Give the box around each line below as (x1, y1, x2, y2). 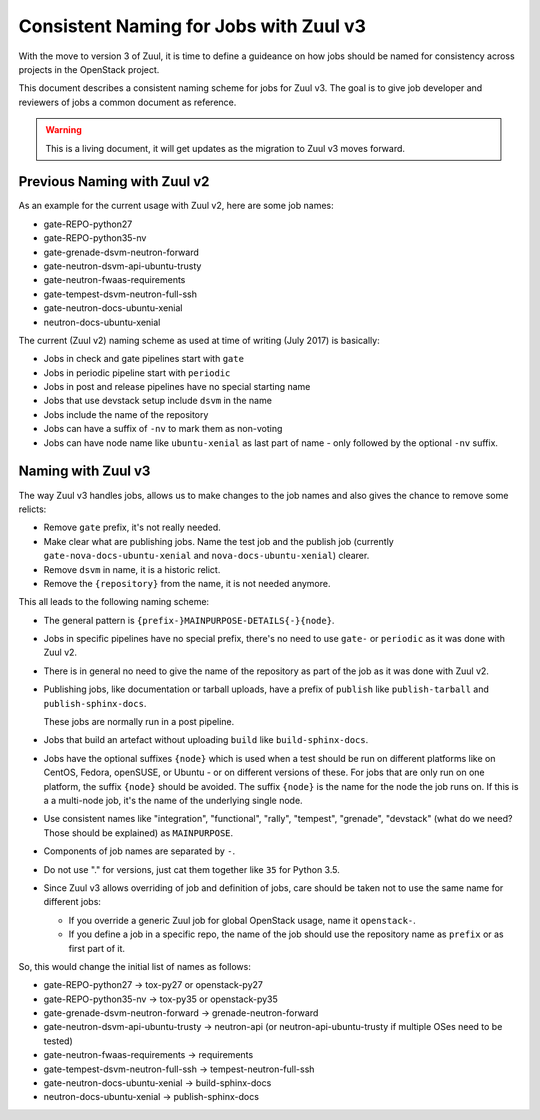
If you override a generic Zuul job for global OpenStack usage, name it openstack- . (68, 914, 417, 926)
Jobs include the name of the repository (43, 408, 209, 420)
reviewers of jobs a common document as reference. (18, 96, 237, 108)
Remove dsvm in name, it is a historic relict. (43, 563, 221, 575)
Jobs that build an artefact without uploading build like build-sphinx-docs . (43, 734, 369, 746)
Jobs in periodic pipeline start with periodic (43, 366, 231, 379)
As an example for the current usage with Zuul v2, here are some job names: (18, 200, 334, 212)
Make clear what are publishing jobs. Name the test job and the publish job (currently (43, 535, 394, 547)
